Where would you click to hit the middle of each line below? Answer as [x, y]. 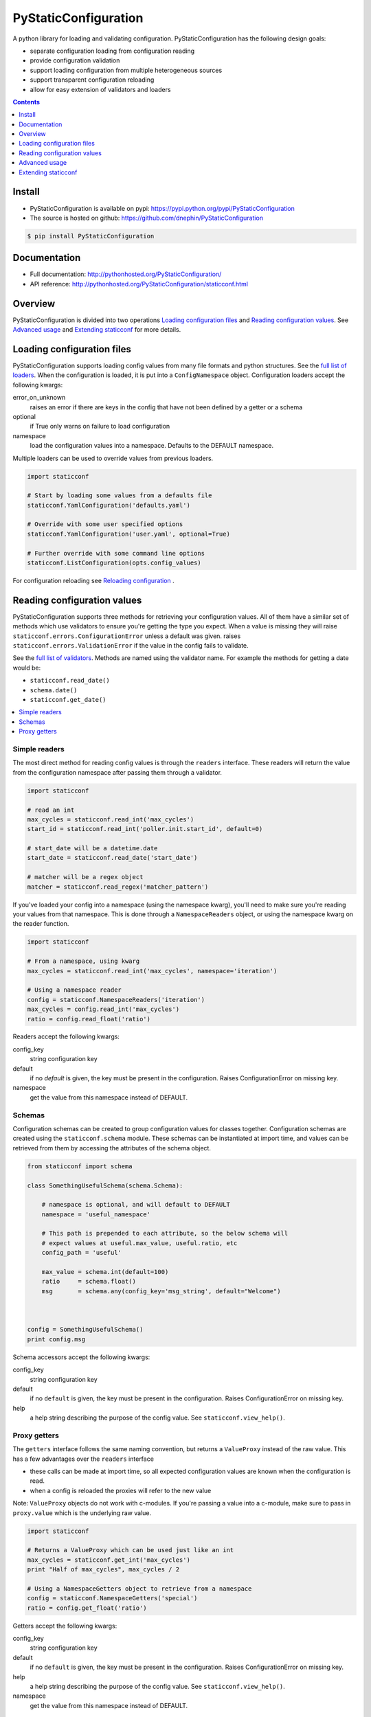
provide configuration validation [75, 60]
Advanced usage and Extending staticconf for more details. [97, 330]
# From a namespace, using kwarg [83, 961]
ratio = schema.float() [89, 1282]
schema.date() [54, 690]
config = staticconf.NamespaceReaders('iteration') [116, 1000]
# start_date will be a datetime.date [92, 849]
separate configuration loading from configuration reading [112, 51]
